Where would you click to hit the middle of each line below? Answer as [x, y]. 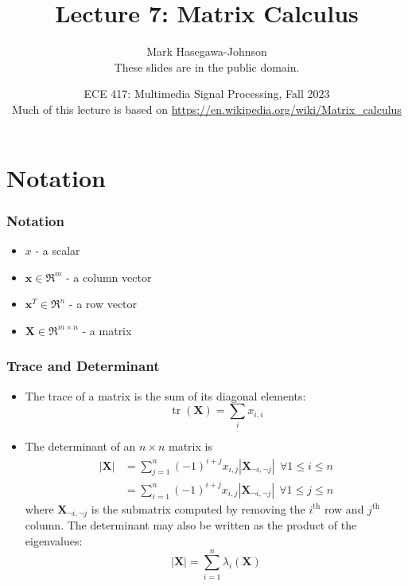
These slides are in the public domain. [207, 66]
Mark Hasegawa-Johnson [207, 51]
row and [344, 508]
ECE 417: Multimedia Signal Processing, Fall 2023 [207, 94]
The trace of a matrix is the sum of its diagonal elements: [165, 395]
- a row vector [103, 304]
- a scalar [58, 250]
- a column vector [109, 277]
